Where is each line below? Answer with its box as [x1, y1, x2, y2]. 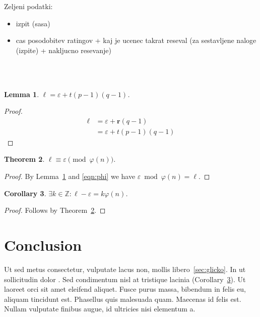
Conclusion [4, 234, 82, 255]
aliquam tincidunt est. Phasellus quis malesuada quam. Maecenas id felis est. [4, 293, 241, 304]
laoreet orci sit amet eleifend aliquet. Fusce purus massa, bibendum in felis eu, [4, 284, 246, 294]
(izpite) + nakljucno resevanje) [16, 44, 111, 55]
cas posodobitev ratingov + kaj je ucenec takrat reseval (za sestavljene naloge [16, 35, 256, 46]
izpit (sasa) [16, 18, 50, 28]
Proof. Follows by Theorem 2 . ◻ [4, 205, 106, 215]
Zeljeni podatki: [4, 1, 53, 11]
